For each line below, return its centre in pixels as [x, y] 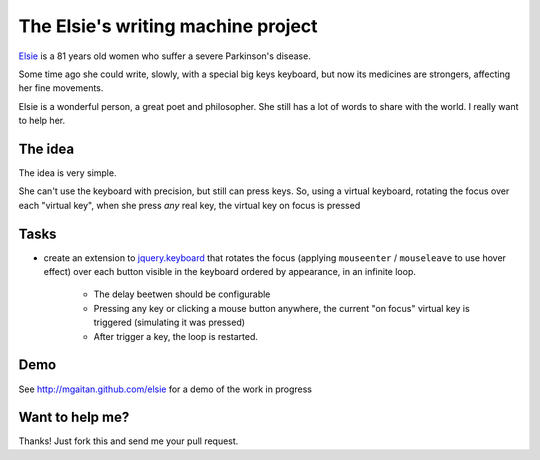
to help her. [41, 121]
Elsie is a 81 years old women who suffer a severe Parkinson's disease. [165, 56]
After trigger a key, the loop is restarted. [176, 336]
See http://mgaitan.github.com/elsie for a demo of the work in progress [165, 389]
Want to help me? [74, 417]
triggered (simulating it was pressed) [169, 322]
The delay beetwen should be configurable [182, 294]
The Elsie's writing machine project [168, 26]
